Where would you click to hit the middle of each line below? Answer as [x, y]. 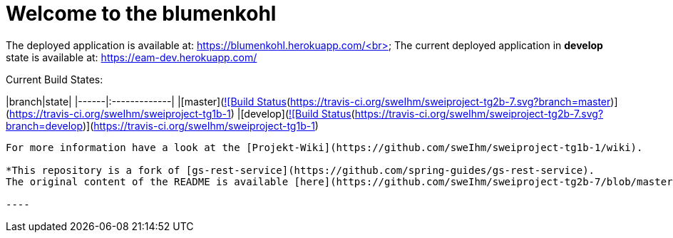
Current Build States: [55, 79]
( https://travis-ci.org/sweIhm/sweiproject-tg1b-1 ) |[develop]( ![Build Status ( [180, 113]
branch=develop [44, 125]
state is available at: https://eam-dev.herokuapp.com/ [132, 57]
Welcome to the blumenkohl [141, 14]
